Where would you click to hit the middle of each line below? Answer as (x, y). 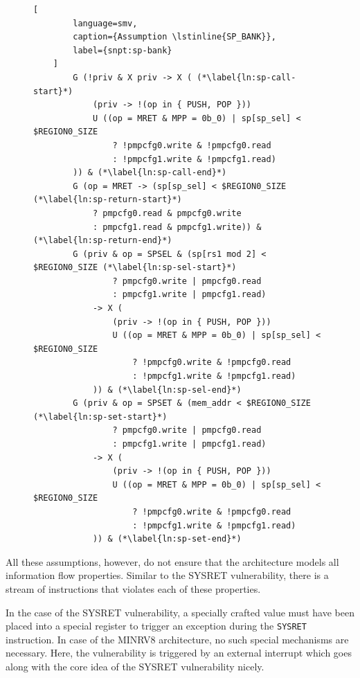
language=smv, (105, 23)
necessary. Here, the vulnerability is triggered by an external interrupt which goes (179, 653)
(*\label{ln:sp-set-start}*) (100, 417)
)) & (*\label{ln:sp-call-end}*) (150, 173)
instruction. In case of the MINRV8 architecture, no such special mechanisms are (177, 639)
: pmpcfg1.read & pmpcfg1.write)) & (177, 227)
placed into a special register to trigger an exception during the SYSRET (156, 626)
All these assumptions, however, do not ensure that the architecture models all (172, 561)
